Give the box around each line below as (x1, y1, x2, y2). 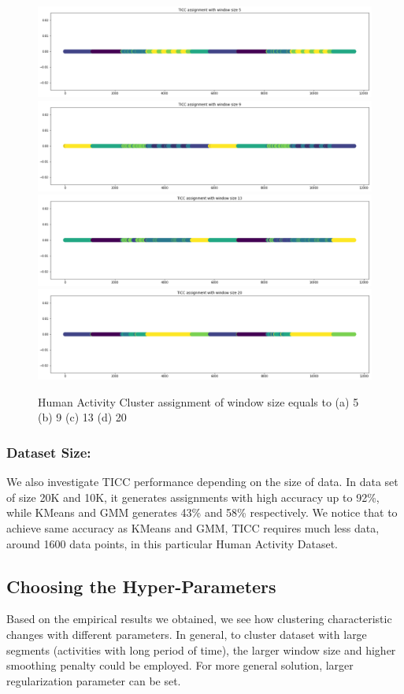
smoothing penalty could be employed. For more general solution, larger (6, 657, 354, 674)
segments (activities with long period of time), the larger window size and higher (6, 641, 396, 658)
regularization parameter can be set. (6, 672, 181, 688)
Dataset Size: (6, 442, 91, 462)
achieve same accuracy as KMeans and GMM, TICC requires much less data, (6, 520, 380, 536)
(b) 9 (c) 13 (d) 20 (38, 409, 127, 425)
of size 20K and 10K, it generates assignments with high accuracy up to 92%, (6, 488, 380, 505)
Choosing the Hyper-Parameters (6, 573, 276, 598)
